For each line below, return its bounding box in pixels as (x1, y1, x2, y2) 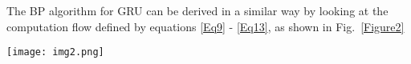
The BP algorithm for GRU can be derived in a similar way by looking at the (6, 2, 389, 18)
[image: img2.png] (6, 46, 104, 58)
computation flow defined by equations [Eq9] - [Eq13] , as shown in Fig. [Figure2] (6, 18, 405, 34)
